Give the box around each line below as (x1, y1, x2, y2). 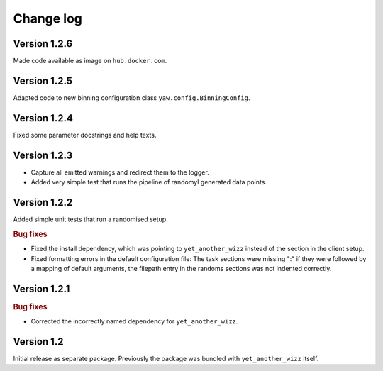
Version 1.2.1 (13, 282, 70, 294)
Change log (13, 11, 83, 26)
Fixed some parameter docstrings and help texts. (13, 131, 157, 139)
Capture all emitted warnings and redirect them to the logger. (30, 167, 209, 177)
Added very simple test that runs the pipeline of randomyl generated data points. (30, 178, 267, 187)
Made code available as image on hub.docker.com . (13, 57, 167, 65)
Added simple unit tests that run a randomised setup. (13, 215, 168, 223)
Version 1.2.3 (13, 149, 73, 161)
